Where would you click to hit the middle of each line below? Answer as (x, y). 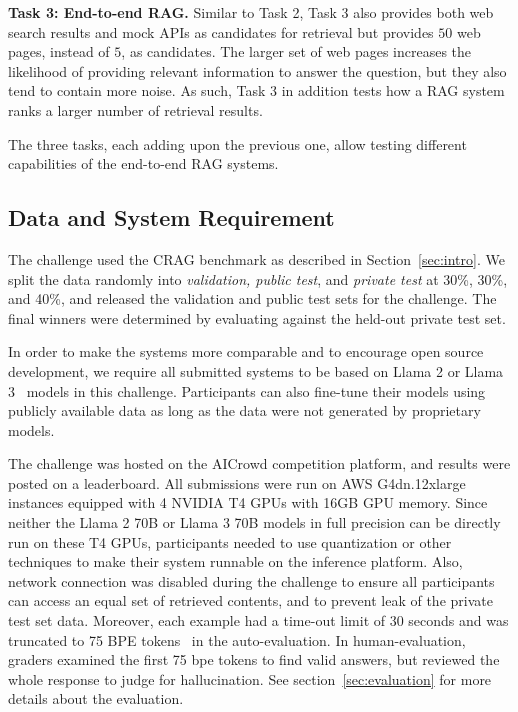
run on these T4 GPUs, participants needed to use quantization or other (230, 541)
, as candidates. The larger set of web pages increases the (296, 51)
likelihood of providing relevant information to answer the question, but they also (257, 70)
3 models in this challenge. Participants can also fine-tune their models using (247, 390)
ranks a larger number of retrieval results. (135, 109)
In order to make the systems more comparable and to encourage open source (246, 351)
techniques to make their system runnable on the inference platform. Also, (235, 561)
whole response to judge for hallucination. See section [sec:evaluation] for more (250, 678)
